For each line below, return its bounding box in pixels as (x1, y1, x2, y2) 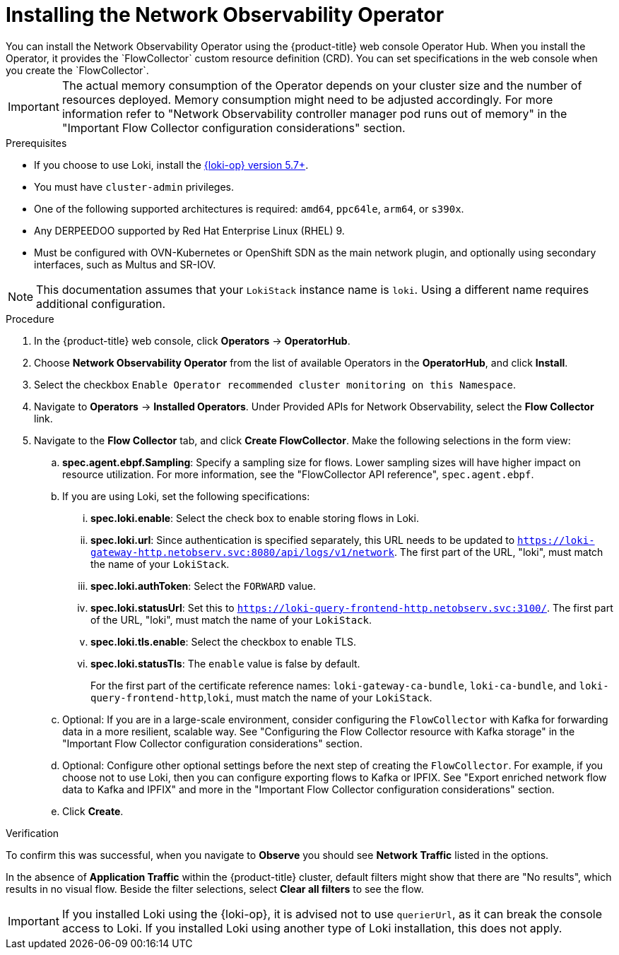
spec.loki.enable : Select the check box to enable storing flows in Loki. (90, 511, 419, 524)
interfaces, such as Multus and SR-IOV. (34, 258, 216, 271)
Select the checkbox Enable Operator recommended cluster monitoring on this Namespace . (34, 378, 517, 391)
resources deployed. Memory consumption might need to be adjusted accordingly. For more (61, 92, 553, 107)
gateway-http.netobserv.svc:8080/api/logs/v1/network (90, 546, 394, 558)
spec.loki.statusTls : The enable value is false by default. (90, 657, 360, 670)
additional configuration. (36, 296, 166, 311)
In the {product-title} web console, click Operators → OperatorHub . (34, 334, 350, 347)
